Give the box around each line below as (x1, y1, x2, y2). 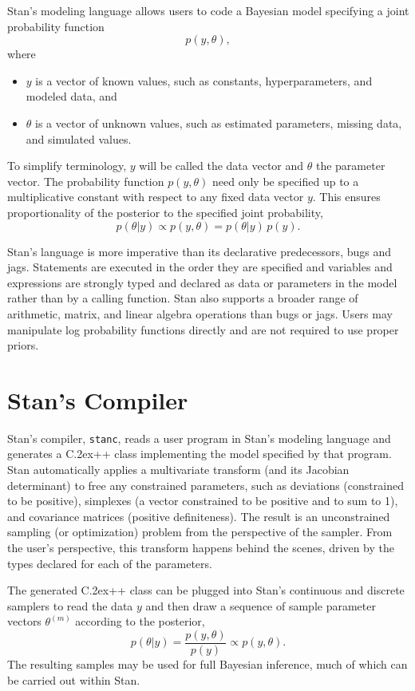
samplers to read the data (7, 597, 133, 614)
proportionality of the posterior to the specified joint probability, (7, 203, 323, 220)
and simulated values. (26, 130, 132, 147)
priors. (7, 337, 39, 353)
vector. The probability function (7, 172, 164, 189)
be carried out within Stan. (7, 671, 140, 688)
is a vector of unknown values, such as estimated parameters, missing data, (35, 114, 402, 131)
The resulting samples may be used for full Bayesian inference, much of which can (7, 656, 408, 673)
